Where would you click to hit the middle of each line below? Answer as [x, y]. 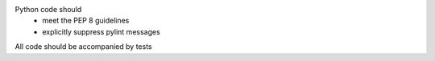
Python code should [48, 9]
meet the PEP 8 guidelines [86, 21]
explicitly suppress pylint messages [101, 31]
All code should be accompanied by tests [83, 47]
